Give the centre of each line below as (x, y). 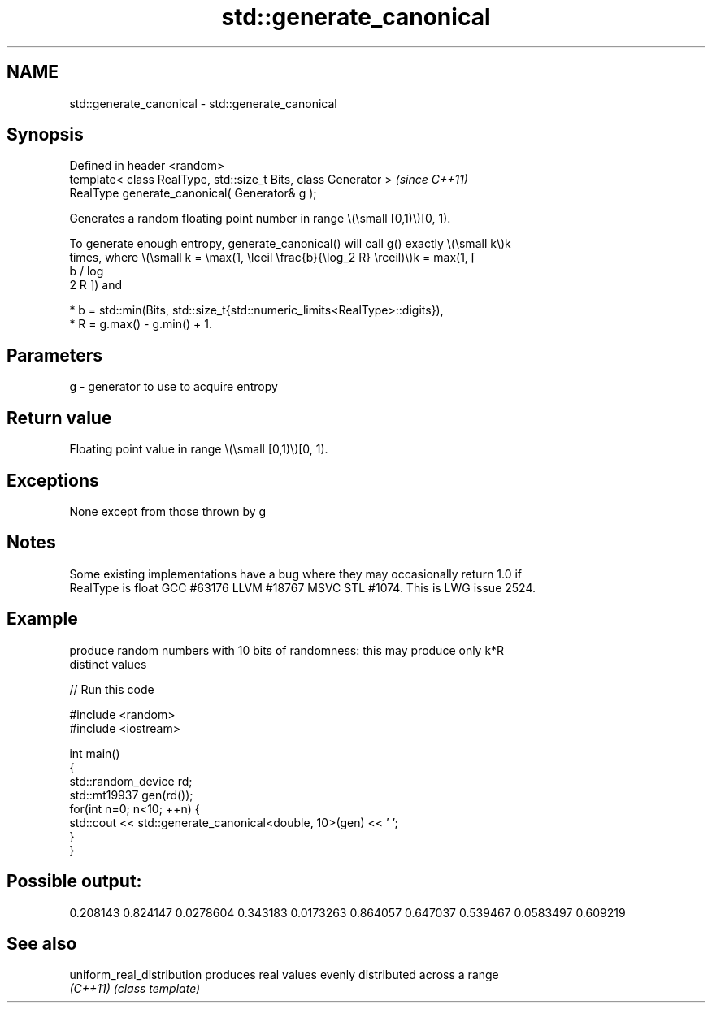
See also (42, 943)
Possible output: (74, 881)
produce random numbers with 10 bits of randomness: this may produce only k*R (287, 650)
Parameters (54, 355)
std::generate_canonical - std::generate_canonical (203, 103)
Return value (59, 418)
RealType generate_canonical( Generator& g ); (193, 193)
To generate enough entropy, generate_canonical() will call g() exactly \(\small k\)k (290, 244)
